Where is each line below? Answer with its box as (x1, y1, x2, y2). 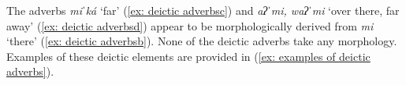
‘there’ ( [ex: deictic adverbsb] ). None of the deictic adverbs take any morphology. (6, 33, 397, 49)
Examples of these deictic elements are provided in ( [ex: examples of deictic (6, 48, 371, 64)
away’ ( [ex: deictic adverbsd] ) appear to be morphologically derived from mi (6, 17, 374, 34)
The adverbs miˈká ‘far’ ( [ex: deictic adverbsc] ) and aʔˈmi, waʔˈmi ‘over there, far (6, 2, 400, 18)
